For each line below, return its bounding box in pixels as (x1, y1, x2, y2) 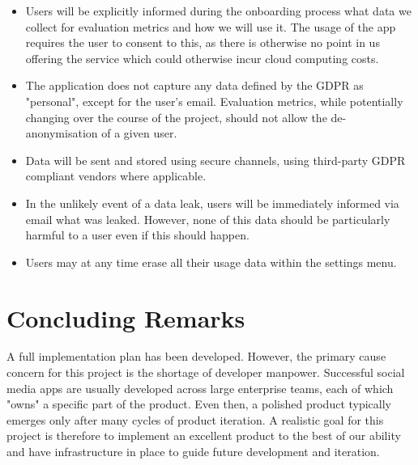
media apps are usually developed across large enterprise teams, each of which (6, 379, 394, 396)
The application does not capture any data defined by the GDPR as (25, 77, 364, 94)
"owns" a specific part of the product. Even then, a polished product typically (6, 395, 392, 412)
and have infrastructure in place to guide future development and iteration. (6, 443, 380, 459)
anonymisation (25, 125, 98, 142)
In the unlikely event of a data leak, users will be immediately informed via (25, 194, 399, 211)
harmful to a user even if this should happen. (25, 226, 250, 243)
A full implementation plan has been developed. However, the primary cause (6, 348, 386, 365)
